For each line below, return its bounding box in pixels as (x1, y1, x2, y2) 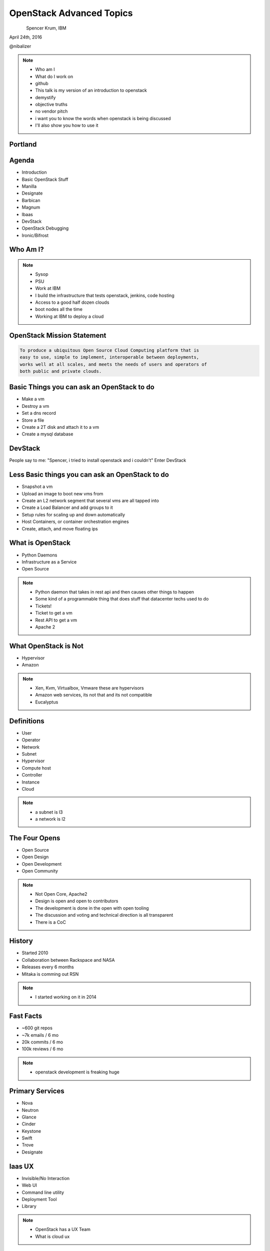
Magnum (21, 204, 40, 210)
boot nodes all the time (35, 306, 82, 312)
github (35, 80, 48, 86)
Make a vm (21, 396, 44, 402)
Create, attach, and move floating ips (21, 525, 98, 531)
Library (21, 1203, 37, 1209)
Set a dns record (21, 410, 56, 416)
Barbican (21, 197, 40, 203)
